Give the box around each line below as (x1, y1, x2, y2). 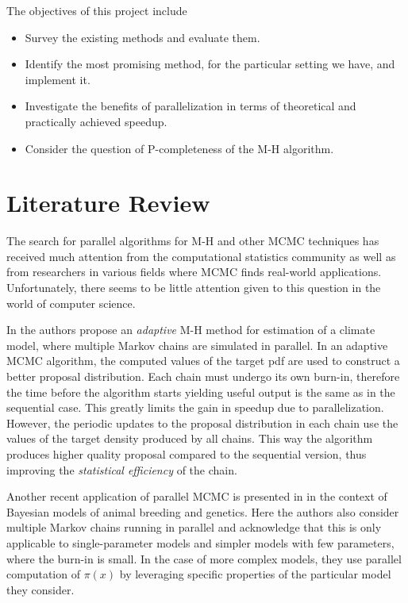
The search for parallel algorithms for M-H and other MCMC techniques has (6, 232, 379, 249)
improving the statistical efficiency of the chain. (6, 461, 237, 478)
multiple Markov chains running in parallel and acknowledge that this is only (6, 519, 382, 536)
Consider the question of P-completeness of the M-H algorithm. (25, 140, 334, 156)
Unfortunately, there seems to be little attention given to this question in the (6, 279, 381, 296)
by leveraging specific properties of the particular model (119, 566, 391, 582)
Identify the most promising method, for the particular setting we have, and (25, 56, 395, 72)
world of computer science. (6, 294, 136, 311)
